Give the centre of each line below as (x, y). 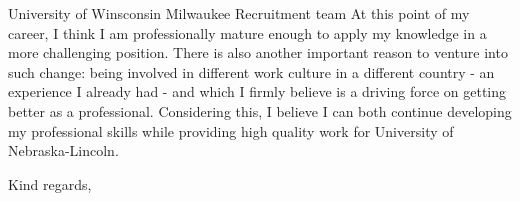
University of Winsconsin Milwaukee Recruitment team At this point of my (239, 13)
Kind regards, (50, 183)
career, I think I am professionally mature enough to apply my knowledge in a (247, 32)
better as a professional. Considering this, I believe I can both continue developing (260, 110)
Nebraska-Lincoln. (63, 150)
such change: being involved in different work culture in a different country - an (251, 71)
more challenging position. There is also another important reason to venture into (258, 52)
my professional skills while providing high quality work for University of (231, 130)
